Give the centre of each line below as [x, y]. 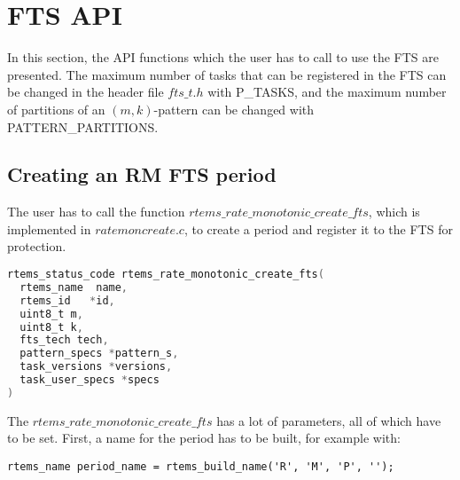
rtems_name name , [74, 287]
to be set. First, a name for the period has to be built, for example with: [204, 438]
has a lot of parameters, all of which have [329, 420]
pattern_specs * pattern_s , [99, 354]
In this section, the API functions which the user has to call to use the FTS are [223, 57]
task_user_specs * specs [90, 380]
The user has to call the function [96, 212]
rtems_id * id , [67, 300]
